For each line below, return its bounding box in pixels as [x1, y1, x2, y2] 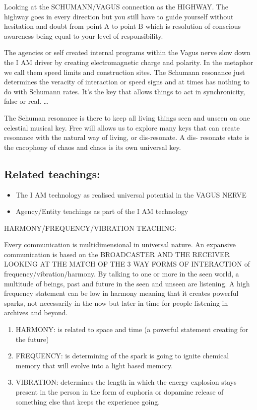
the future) [15, 334, 49, 344]
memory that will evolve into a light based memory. [15, 360, 173, 370]
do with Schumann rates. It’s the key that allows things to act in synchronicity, [4, 86, 245, 96]
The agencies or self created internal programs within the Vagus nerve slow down [4, 47, 251, 58]
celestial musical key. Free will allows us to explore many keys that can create [4, 122, 240, 133]
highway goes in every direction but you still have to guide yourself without [4, 11, 234, 21]
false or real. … [4, 96, 49, 106]
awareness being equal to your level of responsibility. [4, 30, 163, 41]
